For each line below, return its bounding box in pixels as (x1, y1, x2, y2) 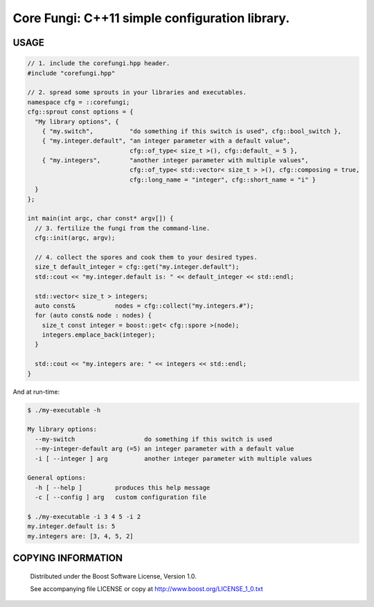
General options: (27, 474, 87, 482)
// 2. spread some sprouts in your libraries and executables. (27, 89, 247, 96)
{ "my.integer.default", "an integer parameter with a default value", (42, 137, 291, 145)
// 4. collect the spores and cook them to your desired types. (35, 253, 258, 261)
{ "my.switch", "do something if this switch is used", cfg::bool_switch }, (42, 127, 342, 135)
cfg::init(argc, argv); (35, 234, 116, 242)
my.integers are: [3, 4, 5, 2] (27, 532, 134, 540)
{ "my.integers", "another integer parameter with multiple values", (42, 157, 309, 164)
